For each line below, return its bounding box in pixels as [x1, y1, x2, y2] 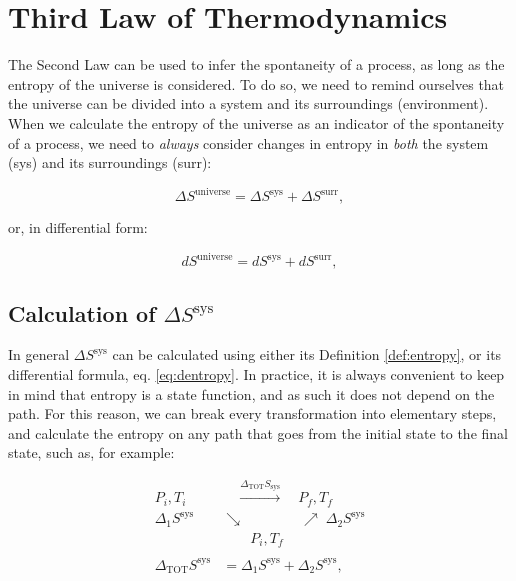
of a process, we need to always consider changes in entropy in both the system [8, 132, 489, 153]
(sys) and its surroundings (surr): [8, 152, 212, 173]
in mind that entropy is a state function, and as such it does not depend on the [8, 383, 495, 404]
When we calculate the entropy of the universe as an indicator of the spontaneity [8, 112, 505, 133]
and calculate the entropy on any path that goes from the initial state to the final [8, 422, 508, 443]
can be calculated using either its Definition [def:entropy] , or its [112, 344, 502, 365]
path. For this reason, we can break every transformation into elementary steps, [8, 403, 497, 424]
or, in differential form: [8, 217, 148, 238]
